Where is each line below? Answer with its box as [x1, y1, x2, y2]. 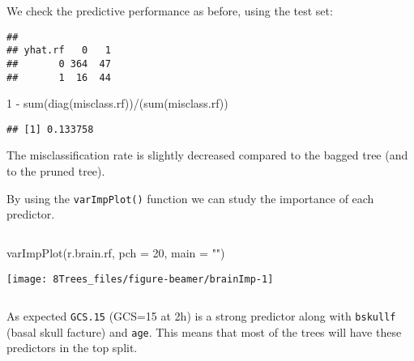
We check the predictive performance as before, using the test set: [6, 2, 333, 19]
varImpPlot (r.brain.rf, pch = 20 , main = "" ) [6, 244, 225, 261]
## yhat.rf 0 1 [6, 45, 111, 57]
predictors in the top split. [6, 339, 138, 356]
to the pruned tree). [6, 163, 105, 180]
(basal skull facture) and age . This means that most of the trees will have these [6, 323, 402, 340]
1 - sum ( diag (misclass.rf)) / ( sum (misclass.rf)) [6, 95, 228, 112]
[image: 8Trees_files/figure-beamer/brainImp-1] [6, 273, 274, 285]
